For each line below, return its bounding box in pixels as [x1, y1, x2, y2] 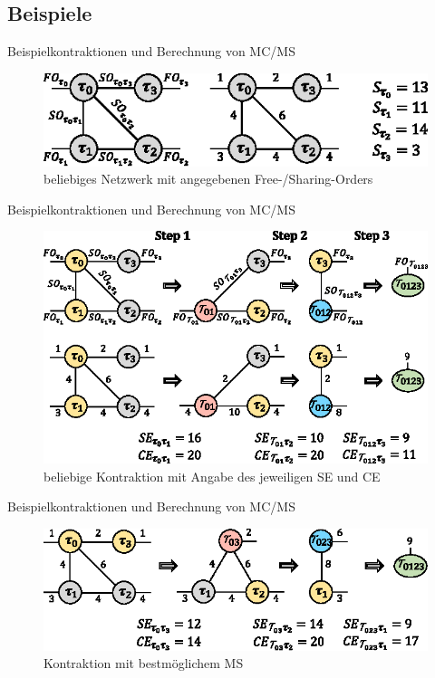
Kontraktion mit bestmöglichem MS [43, 654, 244, 673]
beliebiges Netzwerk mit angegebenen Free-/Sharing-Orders [43, 169, 373, 188]
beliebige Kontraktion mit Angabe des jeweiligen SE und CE [43, 466, 381, 485]
